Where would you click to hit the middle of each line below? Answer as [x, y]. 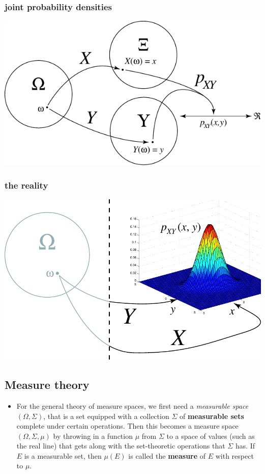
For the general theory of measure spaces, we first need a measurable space [132, 405]
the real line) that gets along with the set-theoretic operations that [121, 446]
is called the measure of [167, 455]
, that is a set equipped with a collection [106, 416]
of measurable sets [212, 416]
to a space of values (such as [211, 436]
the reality [26, 185]
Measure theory [47, 385]
